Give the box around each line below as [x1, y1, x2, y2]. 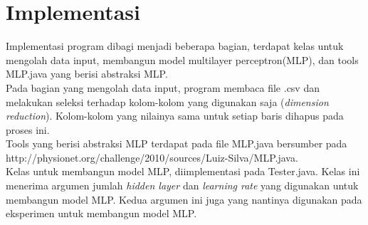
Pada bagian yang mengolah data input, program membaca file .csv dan [6, 80, 320, 95]
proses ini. [6, 122, 50, 137]
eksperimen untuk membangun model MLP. [6, 206, 197, 221]
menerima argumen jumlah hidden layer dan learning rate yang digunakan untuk [6, 178, 359, 193]
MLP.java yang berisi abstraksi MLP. [6, 66, 168, 81]
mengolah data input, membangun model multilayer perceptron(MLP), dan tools [6, 52, 359, 67]
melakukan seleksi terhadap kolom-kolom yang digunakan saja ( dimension [6, 94, 329, 109]
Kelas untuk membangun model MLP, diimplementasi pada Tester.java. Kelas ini [6, 164, 360, 179]
